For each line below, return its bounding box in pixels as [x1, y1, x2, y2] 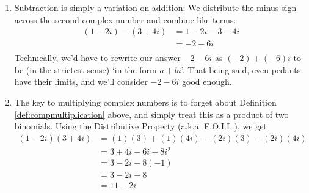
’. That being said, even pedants [181, 63, 301, 76]
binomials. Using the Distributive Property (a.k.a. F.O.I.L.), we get [14, 120, 267, 133]
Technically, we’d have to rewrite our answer [14, 51, 181, 64]
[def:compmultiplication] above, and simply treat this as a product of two [14, 107, 289, 120]
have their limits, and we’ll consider [14, 75, 148, 88]
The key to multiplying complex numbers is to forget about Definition [14, 96, 277, 109]
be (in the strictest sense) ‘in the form [14, 63, 157, 76]
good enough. [182, 75, 232, 88]
